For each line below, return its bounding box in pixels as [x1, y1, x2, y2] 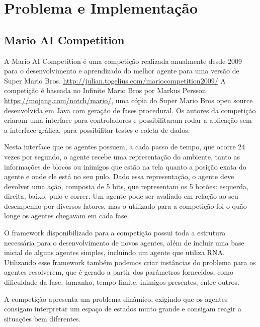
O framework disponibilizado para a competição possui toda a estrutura [4, 227, 226, 238]
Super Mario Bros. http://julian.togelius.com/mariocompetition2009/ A [4, 75, 226, 86]
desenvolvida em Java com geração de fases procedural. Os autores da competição [4, 105, 256, 115]
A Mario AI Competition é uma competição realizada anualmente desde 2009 [4, 55, 242, 66]
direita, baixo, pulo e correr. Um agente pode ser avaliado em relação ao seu [4, 191, 238, 201]
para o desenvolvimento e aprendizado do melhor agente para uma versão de [4, 65, 239, 76]
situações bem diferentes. [4, 313, 81, 323]
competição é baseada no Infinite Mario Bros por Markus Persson [4, 85, 206, 96]
